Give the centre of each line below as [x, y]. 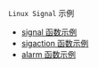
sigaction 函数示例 [55, 43]
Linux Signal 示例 [41, 13]
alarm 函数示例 [49, 55]
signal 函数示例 [49, 32]
